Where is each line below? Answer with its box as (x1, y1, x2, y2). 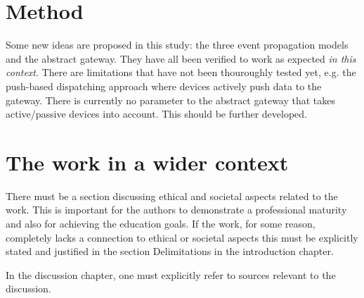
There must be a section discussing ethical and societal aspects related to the (6, 188, 338, 203)
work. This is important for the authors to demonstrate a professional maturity (6, 202, 347, 217)
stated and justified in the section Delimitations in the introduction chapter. (6, 244, 334, 259)
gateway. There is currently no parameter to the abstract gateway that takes (6, 92, 336, 107)
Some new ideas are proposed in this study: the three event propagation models (6, 37, 349, 52)
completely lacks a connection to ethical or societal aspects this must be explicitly (6, 230, 358, 244)
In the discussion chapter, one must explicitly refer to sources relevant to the (6, 267, 336, 282)
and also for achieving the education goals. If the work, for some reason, (6, 216, 316, 230)
